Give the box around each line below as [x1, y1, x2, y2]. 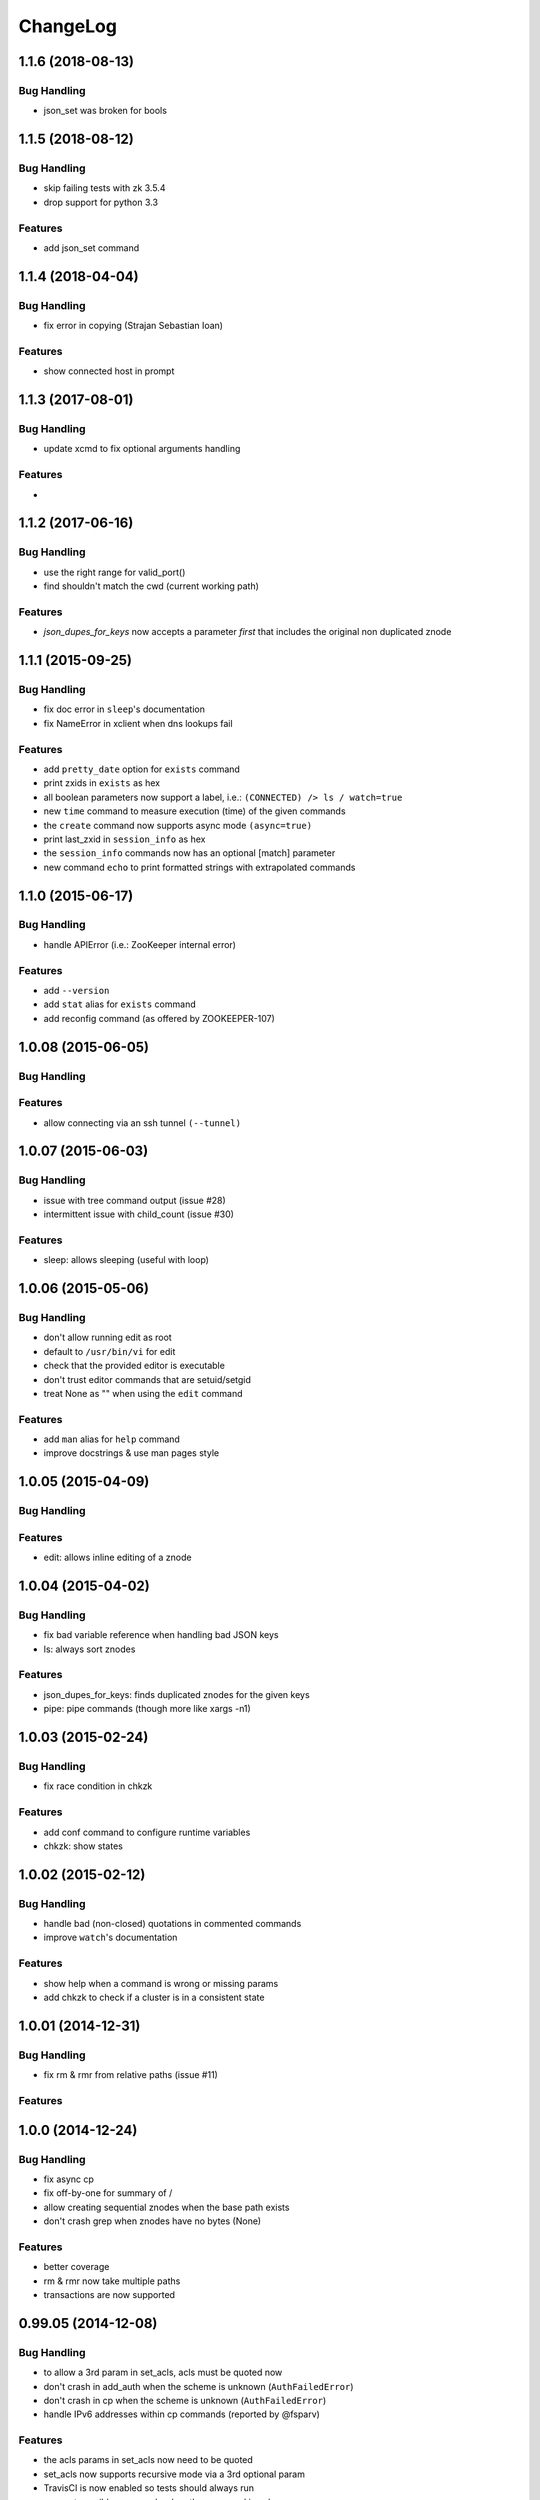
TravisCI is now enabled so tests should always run [43, 2482, 255, 2494]
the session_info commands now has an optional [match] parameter [43, 847, 336, 859]
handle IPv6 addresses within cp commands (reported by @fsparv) [43, 2408, 320, 2420]
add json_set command [43, 242, 140, 254]
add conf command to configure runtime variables [43, 1826, 251, 1838]
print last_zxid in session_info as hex [43, 833, 206, 845]
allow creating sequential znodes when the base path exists [43, 2201, 290, 2213]
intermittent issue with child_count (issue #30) [43, 1208, 235, 1220]
